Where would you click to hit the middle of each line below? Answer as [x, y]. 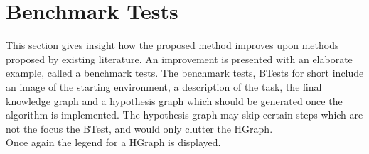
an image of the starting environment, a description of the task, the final [164, 86]
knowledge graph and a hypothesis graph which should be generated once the [174, 100]
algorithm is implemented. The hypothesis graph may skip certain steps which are [184, 115]
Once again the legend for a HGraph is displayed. [113, 142]
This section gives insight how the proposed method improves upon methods [172, 45]
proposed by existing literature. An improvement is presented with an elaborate [179, 59]
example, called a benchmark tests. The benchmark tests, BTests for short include [185, 73]
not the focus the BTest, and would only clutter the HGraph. [139, 128]
